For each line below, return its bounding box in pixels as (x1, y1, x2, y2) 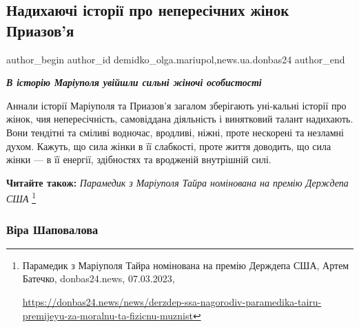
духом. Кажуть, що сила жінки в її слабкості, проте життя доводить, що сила (6, 138, 331, 153)
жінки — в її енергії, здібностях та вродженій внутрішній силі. (6, 152, 271, 167)
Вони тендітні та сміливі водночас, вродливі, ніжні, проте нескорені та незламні (6, 125, 344, 139)
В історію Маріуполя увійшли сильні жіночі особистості (6, 75, 262, 89)
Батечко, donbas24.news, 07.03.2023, (22, 271, 175, 286)
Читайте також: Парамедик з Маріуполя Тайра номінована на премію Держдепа (6, 175, 349, 189)
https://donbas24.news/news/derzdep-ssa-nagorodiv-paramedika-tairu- (22, 295, 322, 308)
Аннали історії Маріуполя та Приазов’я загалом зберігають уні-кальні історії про (6, 98, 347, 112)
